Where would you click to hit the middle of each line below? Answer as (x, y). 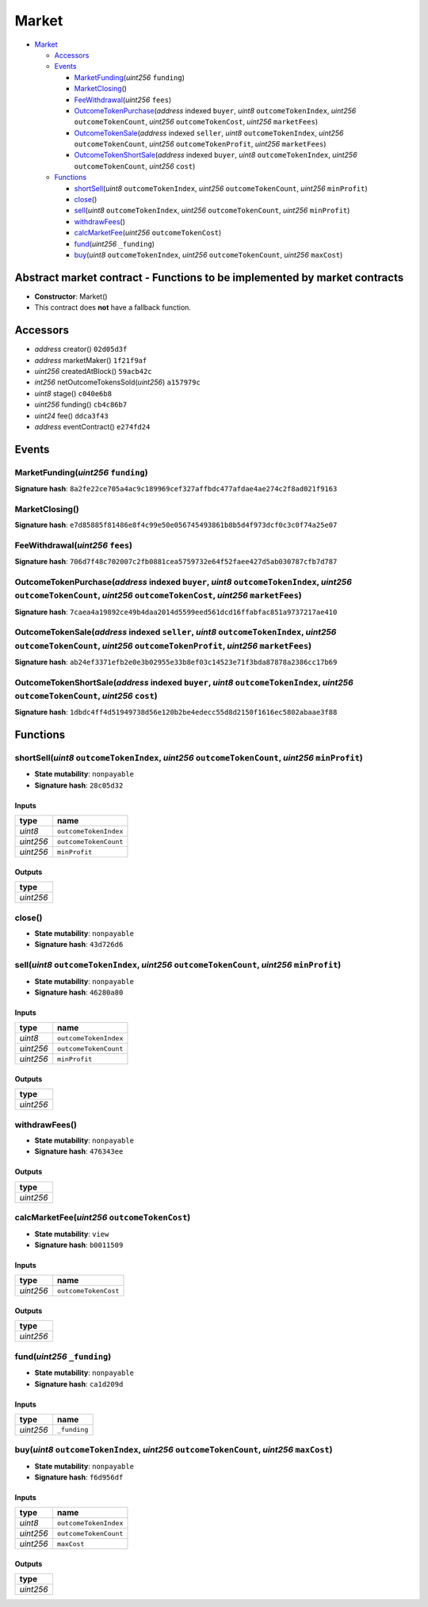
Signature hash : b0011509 (79, 1245)
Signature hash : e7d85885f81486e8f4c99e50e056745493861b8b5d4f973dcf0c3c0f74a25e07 (176, 525)
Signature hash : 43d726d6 (79, 945)
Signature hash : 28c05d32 (79, 785)
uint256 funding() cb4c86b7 (81, 405)
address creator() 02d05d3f (81, 349)
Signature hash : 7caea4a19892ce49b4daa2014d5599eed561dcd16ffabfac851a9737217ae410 (176, 612)
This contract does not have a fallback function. (113, 307)
